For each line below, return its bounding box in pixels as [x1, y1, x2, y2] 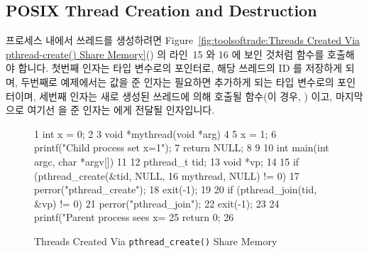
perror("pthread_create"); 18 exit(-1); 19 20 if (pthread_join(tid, [34, 182, 317, 197]
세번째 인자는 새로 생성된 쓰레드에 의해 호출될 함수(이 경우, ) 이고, [39, 88, 333, 103]
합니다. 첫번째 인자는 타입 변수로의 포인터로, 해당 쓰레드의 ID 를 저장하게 [18, 60, 343, 75]
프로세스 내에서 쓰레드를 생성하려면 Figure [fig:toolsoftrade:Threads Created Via [6, 33, 360, 48]
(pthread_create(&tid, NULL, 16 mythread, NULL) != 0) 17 [34, 168, 299, 183]
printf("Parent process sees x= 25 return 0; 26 [34, 210, 234, 225]
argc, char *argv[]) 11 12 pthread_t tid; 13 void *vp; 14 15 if [34, 154, 299, 168]
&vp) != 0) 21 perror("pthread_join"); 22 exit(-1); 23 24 [34, 195, 280, 210]
